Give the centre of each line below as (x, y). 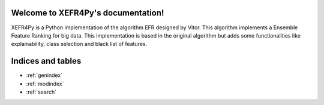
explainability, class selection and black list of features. (79, 44)
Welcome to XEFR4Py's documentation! (88, 13)
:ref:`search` (41, 92)
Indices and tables (46, 61)
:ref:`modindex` (45, 84)
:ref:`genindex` (44, 75)
